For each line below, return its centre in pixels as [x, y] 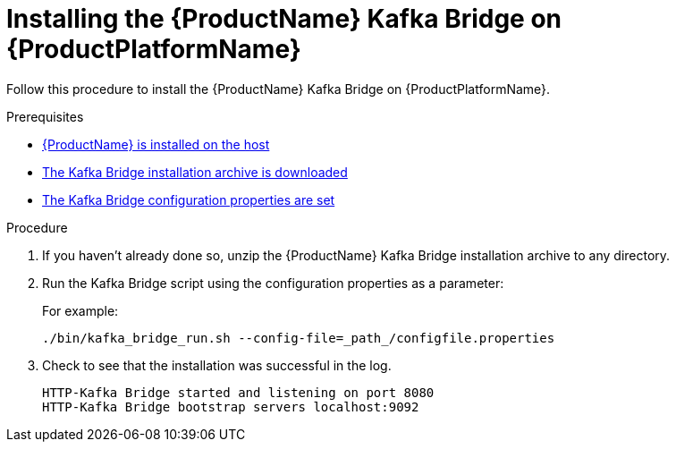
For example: [80, 310]
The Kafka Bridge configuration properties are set [189, 199]
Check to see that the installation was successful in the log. [217, 365]
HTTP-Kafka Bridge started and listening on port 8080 [238, 392]
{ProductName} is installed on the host [156, 144]
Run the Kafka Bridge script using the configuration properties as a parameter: [273, 283]
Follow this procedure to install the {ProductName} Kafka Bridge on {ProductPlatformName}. [279, 89]
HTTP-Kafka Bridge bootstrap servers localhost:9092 [231, 407]
